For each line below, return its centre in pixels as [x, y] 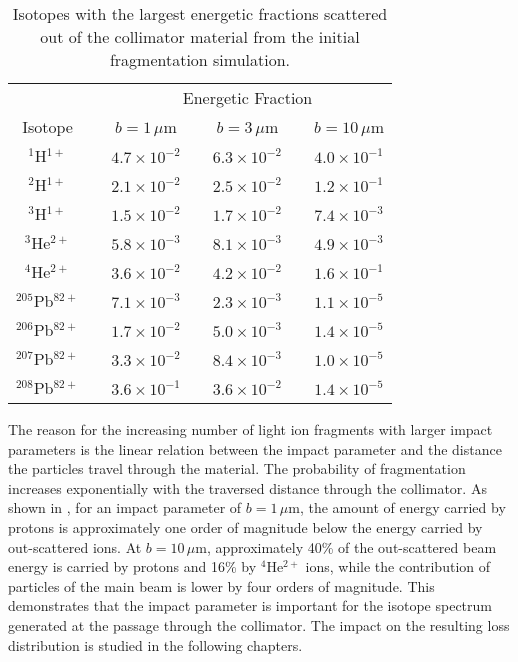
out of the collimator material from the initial [200, 36]
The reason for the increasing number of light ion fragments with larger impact [250, 429]
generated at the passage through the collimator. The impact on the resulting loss [259, 624]
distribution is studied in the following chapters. [155, 644]
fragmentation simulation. [200, 59]
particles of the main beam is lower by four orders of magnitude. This [221, 585]
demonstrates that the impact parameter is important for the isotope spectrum [250, 605]
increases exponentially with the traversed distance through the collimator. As [247, 487]
